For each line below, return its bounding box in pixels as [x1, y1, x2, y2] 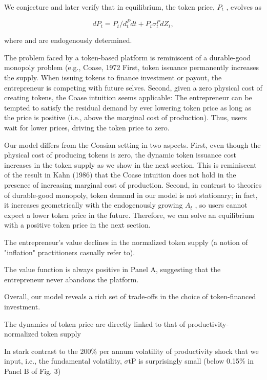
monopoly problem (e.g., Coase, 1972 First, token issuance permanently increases [4, 62, 259, 73]
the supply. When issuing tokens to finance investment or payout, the [4, 72, 222, 83]
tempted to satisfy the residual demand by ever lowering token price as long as [4, 102, 251, 113]
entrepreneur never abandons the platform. [4, 274, 139, 284]
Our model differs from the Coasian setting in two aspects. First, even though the [4, 139, 261, 150]
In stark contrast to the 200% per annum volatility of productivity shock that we [4, 345, 259, 356]
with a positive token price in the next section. [4, 219, 151, 230]
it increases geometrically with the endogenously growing [4, 199, 183, 210]
